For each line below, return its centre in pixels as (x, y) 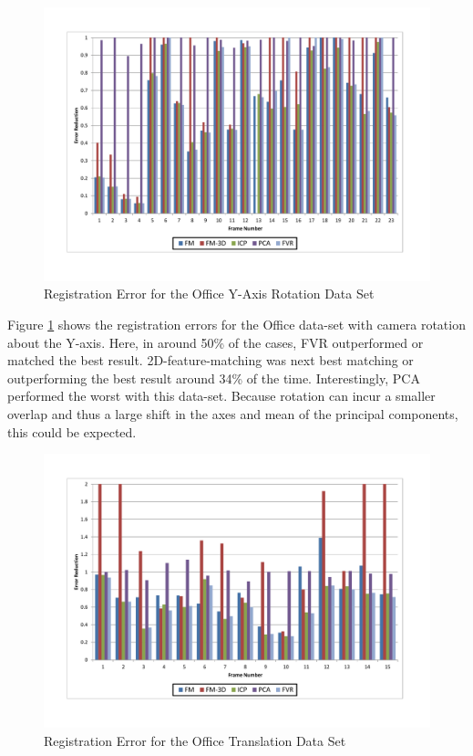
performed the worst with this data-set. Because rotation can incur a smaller (221, 396)
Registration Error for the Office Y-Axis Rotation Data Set (209, 294)
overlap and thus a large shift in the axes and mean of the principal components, (233, 413)
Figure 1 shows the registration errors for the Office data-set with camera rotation (236, 324)
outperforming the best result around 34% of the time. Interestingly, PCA (214, 378)
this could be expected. (72, 431)
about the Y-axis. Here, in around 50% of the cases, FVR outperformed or (216, 342)
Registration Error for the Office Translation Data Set (195, 740)
